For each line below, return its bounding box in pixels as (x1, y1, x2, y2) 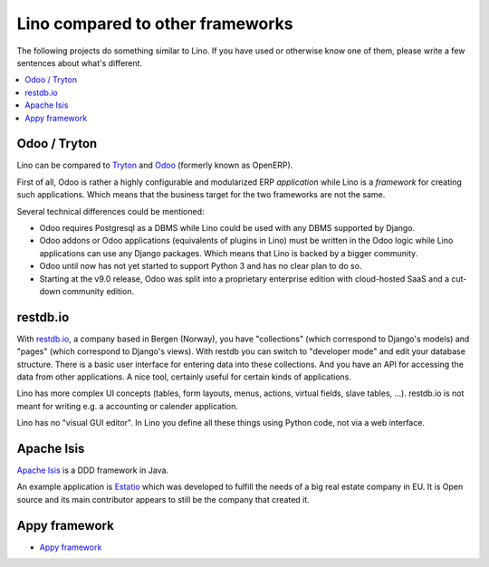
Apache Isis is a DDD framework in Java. (16, 465, 169, 476)
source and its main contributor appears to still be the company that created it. (16, 494, 310, 505)
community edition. (62, 285, 135, 296)
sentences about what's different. (16, 57, 143, 68)
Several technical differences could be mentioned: (16, 206, 205, 216)
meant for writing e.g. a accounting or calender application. (16, 400, 239, 411)
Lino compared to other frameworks (16, 14, 293, 34)
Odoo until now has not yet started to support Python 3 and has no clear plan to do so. (39, 261, 362, 272)
